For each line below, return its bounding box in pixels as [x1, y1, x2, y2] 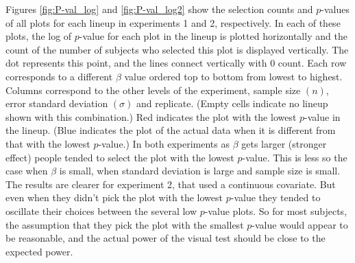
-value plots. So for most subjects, [204, 203, 347, 218]
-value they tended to [230, 190, 321, 205]
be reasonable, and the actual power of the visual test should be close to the [5, 231, 326, 245]
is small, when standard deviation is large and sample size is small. [59, 163, 341, 178]
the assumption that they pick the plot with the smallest [5, 217, 244, 231]
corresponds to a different [5, 69, 113, 83]
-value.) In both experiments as [98, 136, 230, 150]
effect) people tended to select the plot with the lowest [5, 150, 234, 164]
